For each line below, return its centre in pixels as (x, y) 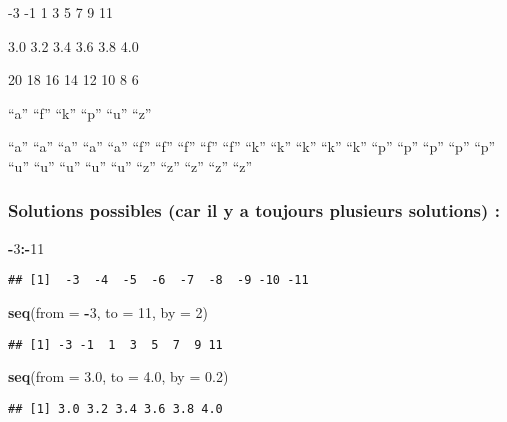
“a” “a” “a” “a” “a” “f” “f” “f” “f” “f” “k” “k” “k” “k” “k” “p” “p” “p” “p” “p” (252, 146)
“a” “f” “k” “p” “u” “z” (80, 112)
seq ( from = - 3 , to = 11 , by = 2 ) (108, 312)
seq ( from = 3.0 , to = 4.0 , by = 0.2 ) (118, 376)
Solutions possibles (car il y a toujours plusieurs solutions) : (254, 210)
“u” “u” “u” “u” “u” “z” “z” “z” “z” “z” (130, 165)
